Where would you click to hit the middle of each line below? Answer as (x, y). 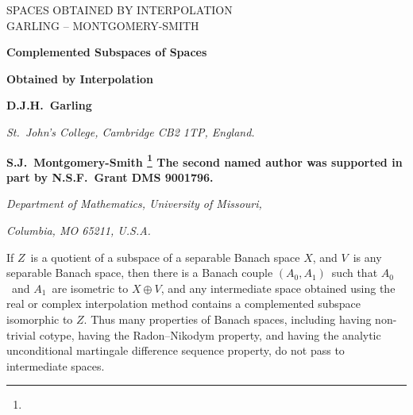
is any (367, 257)
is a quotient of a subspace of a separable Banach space (165, 257)
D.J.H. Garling (49, 105)
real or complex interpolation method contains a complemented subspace (183, 304)
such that (355, 273)
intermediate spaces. (56, 365)
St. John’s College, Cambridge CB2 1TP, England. (131, 131)
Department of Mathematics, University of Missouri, (134, 204)
